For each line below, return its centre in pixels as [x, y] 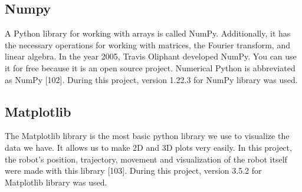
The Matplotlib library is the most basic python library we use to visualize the [147, 136]
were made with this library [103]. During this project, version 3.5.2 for [133, 171]
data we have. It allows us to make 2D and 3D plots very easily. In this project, [148, 147]
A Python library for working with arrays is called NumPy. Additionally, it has [148, 33]
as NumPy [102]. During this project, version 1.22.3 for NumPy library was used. [151, 79]
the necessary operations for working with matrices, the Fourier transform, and [147, 44]
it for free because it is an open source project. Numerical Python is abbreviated [150, 67]
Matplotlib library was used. [56, 182]
